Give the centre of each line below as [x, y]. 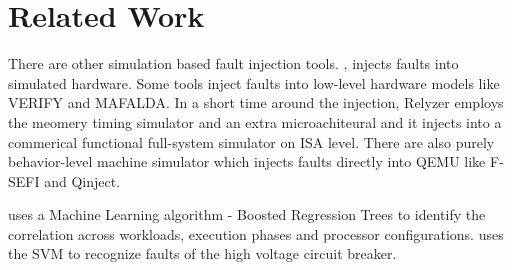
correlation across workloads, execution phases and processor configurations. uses [256, 233]
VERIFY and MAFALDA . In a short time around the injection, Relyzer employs [256, 102]
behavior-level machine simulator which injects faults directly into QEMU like [247, 161]
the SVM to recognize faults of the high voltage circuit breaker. [202, 253]
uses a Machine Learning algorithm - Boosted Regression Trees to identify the [247, 214]
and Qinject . [82, 180]
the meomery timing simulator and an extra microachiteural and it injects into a [255, 121]
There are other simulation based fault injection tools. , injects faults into [233, 63]
